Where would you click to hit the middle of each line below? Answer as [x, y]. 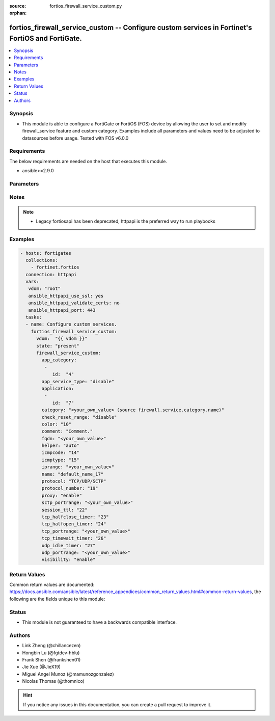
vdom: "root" [45, 289]
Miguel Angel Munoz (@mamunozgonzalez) [68, 674]
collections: [42, 260]
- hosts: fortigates [46, 253]
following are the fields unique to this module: [57, 599]
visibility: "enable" [68, 560]
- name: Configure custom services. [71, 324]
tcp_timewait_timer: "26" [74, 538]
